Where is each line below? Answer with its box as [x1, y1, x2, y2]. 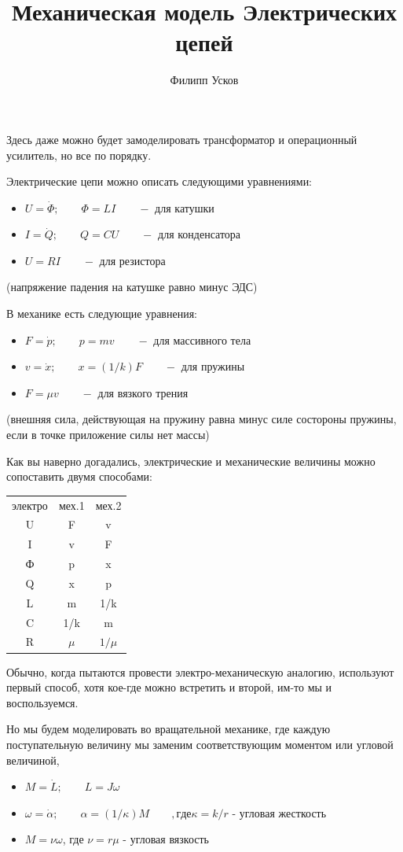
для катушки [155, 199, 214, 216]
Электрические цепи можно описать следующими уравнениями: [6, 173, 313, 190]
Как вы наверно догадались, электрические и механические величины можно [6, 452, 376, 469]
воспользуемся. [6, 694, 79, 710]
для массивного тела [153, 331, 251, 348]
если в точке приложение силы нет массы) [6, 426, 210, 443]
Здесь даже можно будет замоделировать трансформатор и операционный [6, 131, 357, 147]
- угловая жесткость [232, 804, 327, 821]
